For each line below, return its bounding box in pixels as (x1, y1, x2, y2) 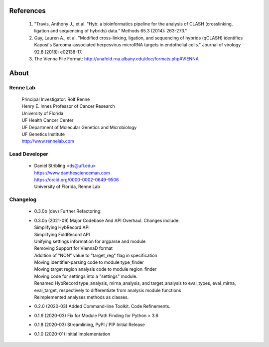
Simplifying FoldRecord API (34, 231, 90, 237)
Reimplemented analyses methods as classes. (34, 294, 129, 300)
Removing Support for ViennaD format (34, 245, 113, 251)
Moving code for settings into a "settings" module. (34, 273, 138, 279)
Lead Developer (9, 151, 48, 158)
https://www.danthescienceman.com (34, 170, 111, 175)
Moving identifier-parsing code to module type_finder (34, 259, 144, 265)
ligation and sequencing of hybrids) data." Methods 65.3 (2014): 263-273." (34, 28, 187, 34)
